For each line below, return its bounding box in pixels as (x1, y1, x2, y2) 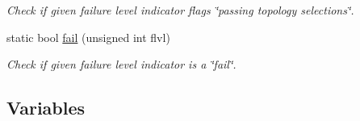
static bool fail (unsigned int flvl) (6, 28, 170, 45)
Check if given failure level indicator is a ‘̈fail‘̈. (6, 56, 237, 73)
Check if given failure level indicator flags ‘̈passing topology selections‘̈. (6, 2, 354, 18)
